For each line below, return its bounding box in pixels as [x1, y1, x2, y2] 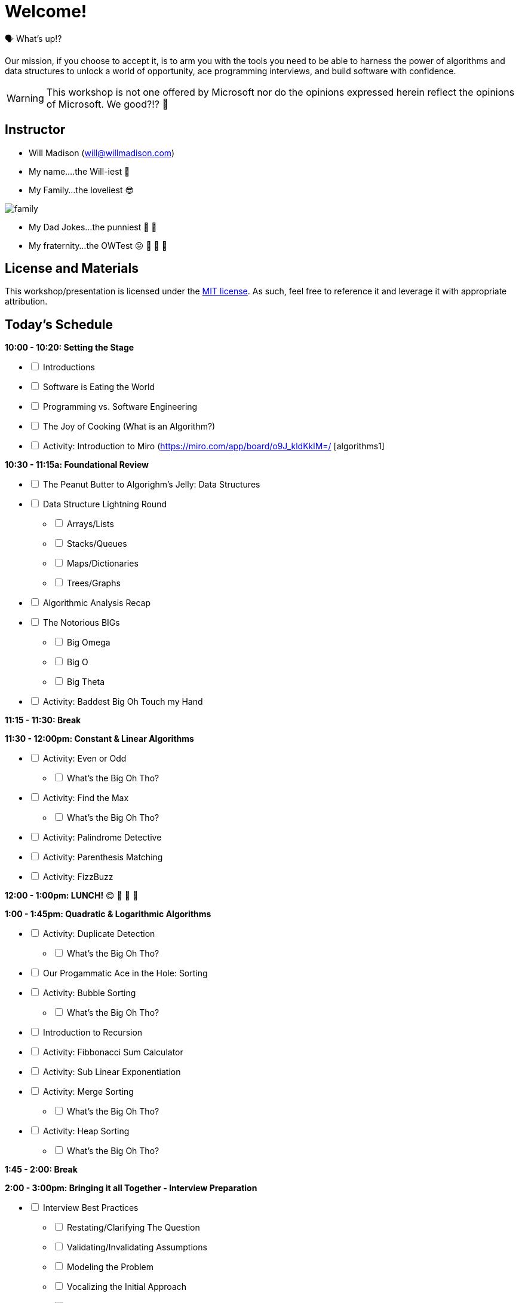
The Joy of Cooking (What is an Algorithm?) [42, 421, 216, 432]
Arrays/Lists [66, 519, 114, 529]
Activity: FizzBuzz [42, 872, 113, 882]
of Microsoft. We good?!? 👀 [46, 98, 168, 110]
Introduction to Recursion [42, 1027, 143, 1038]
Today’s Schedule [5, 316, 113, 332]
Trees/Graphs [66, 578, 121, 589]
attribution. [5, 296, 48, 307]
